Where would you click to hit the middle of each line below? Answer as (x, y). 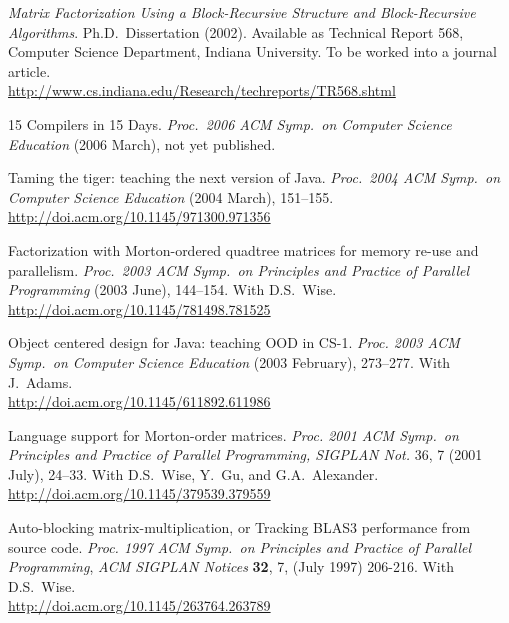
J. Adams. (40, 381)
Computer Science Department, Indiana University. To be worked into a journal (252, 51)
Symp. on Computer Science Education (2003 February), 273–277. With (229, 361)
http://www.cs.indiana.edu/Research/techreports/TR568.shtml (202, 90)
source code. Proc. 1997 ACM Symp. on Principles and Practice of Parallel (240, 546)
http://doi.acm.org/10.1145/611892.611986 (139, 401)
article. (29, 70)
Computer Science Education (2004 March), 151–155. (171, 196)
